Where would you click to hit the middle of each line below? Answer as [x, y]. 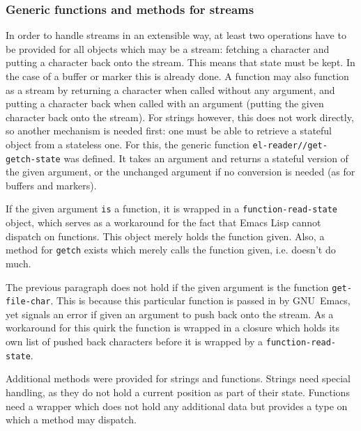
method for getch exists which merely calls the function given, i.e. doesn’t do [171, 250]
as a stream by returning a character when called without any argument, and [170, 89]
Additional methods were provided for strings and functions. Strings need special [178, 378]
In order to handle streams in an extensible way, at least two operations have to [176, 35]
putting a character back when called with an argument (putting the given [165, 103]
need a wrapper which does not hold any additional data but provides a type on [177, 406]
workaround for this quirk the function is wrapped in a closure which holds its [173, 328]
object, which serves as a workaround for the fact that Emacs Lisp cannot [163, 222]
